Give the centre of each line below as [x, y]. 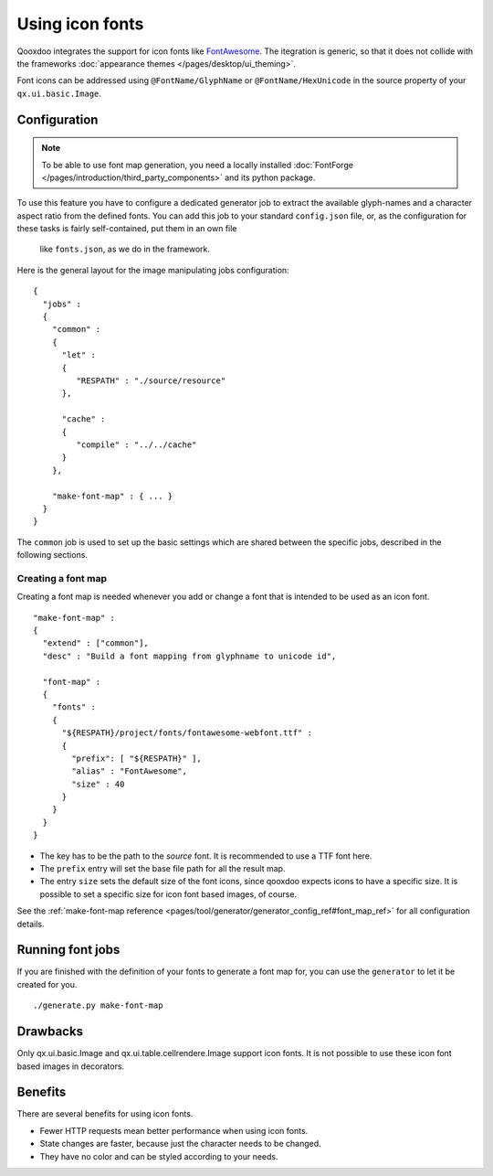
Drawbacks [50, 1032]
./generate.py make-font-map [98, 1005]
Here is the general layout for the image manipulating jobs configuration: [153, 270]
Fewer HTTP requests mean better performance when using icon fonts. [174, 1130]
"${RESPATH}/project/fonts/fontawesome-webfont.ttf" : [187, 733]
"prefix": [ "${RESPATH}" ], [137, 758]
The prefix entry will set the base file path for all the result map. [163, 869]
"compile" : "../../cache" [136, 444]
